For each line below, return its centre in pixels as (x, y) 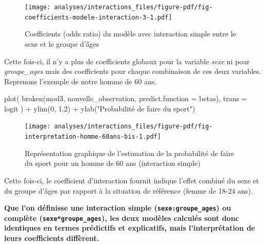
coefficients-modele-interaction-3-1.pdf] (99, 17)
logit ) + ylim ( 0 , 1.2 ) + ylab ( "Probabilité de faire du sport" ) (100, 108)
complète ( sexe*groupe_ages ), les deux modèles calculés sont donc (122, 218)
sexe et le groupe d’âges (62, 43)
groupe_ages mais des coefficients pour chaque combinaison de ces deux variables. (133, 71)
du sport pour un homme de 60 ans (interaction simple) (113, 163)
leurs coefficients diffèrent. (52, 238)
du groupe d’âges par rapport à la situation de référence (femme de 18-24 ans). (129, 190)
